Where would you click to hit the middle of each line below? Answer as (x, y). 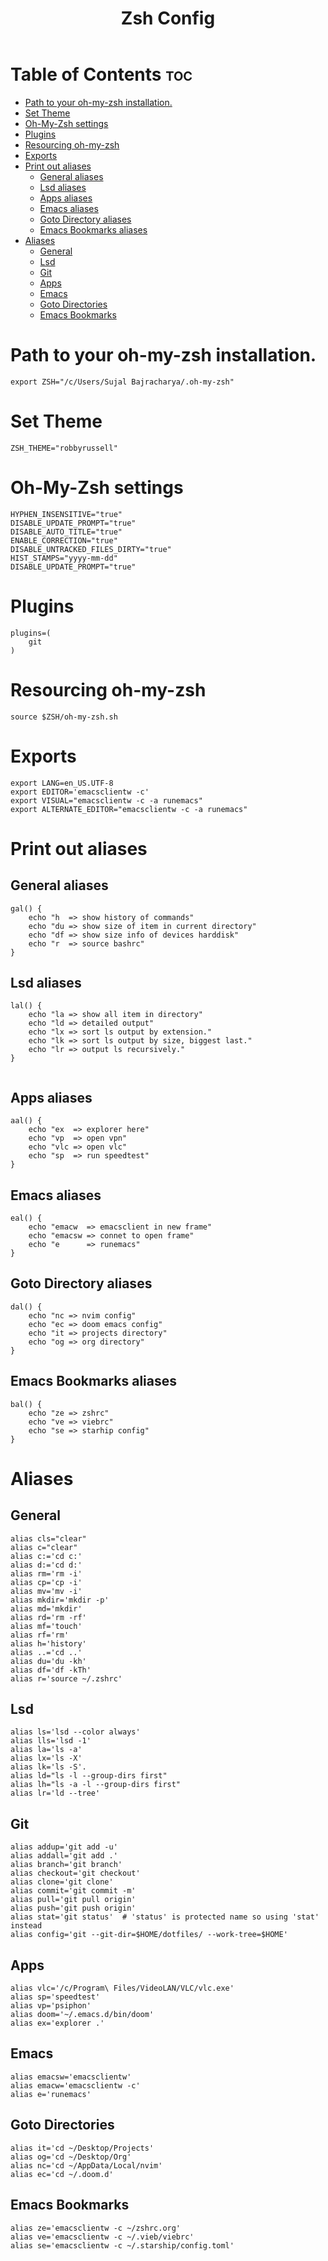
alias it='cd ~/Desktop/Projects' (82, 2148)
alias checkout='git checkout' (75, 1873)
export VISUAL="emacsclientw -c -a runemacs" (106, 800)
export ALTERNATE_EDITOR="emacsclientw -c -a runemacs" (129, 809)
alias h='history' (48, 1643)
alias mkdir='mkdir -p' (60, 1600)
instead (26, 1926)
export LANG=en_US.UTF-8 (62, 783)
